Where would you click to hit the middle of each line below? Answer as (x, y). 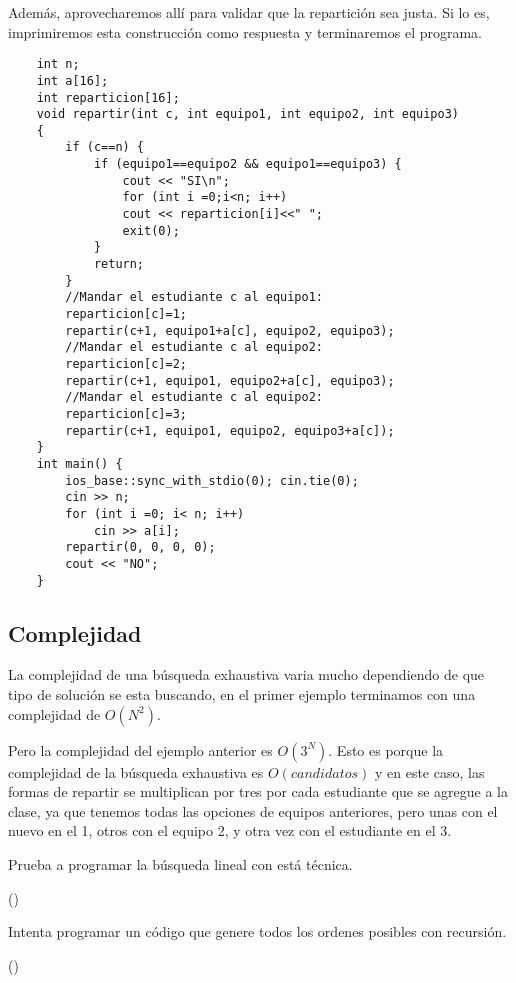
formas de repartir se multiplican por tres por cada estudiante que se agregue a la (258, 791)
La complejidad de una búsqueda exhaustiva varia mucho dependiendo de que (246, 674)
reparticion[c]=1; (126, 314)
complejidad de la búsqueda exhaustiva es (136, 771)
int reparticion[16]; (108, 97)
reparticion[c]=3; (126, 413)
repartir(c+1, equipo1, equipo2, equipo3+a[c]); (230, 430)
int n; (58, 64)
